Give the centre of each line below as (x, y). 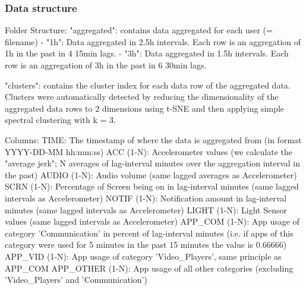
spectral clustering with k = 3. (60, 120)
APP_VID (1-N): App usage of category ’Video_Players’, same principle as (143, 256)
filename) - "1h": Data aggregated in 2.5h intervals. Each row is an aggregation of (153, 41)
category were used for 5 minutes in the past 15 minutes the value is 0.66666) (146, 245)
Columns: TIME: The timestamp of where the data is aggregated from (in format (153, 139)
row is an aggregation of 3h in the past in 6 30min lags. (106, 65)
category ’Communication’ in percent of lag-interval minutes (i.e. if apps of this (149, 233)
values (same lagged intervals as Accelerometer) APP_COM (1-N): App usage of (152, 221)
